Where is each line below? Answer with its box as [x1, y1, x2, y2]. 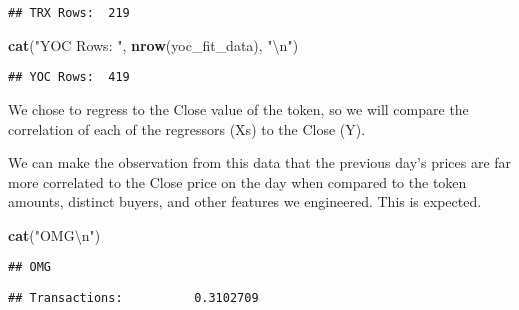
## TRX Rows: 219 [8, 6, 130, 20]
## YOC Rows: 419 [8, 70, 130, 85]
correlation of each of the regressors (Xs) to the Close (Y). [8, 118, 366, 139]
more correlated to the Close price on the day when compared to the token [8, 171, 467, 192]
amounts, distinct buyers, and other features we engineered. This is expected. [8, 191, 482, 212]
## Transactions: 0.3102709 [8, 291, 259, 306]
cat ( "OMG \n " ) [8, 224, 101, 245]
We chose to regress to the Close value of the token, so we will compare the [8, 98, 469, 119]
